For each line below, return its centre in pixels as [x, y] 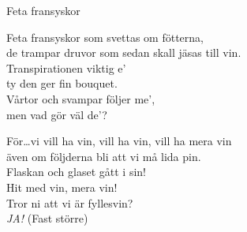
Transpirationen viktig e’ [66, 67]
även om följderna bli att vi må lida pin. [104, 156]
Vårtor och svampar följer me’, [81, 98]
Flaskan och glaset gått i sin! [76, 172]
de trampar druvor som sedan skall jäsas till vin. [124, 52]
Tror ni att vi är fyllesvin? [70, 202]
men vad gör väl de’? [57, 114]
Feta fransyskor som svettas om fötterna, [105, 37]
